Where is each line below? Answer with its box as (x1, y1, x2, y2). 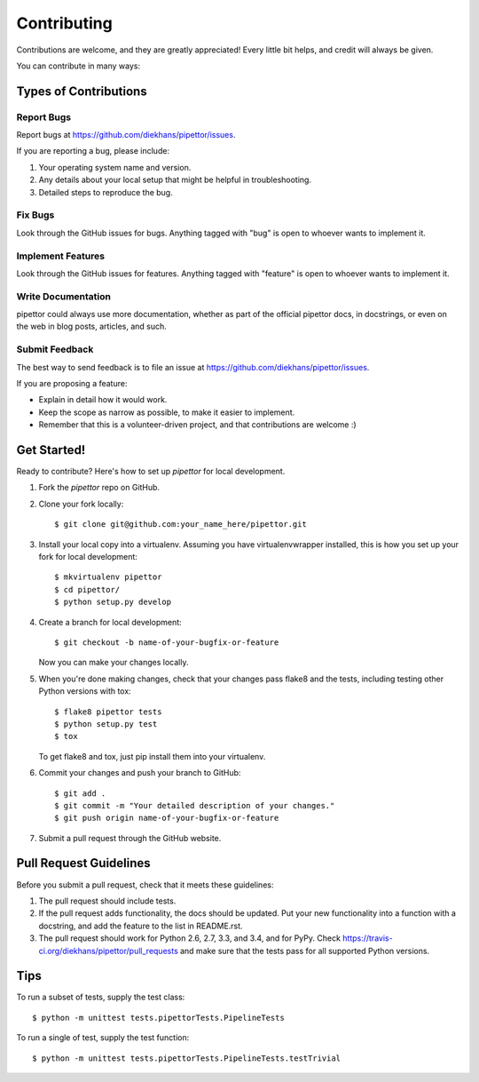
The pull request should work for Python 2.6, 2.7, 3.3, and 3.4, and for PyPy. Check (38, 933, 342, 943)
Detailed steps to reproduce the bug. (38, 187, 173, 197)
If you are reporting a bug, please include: (16, 146, 170, 156)
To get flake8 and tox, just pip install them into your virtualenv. (38, 751, 266, 761)
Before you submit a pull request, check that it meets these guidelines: (16, 879, 274, 890)
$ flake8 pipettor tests (54, 706, 162, 717)
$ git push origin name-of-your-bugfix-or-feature (54, 813, 279, 823)
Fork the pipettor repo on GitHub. (38, 482, 160, 493)
